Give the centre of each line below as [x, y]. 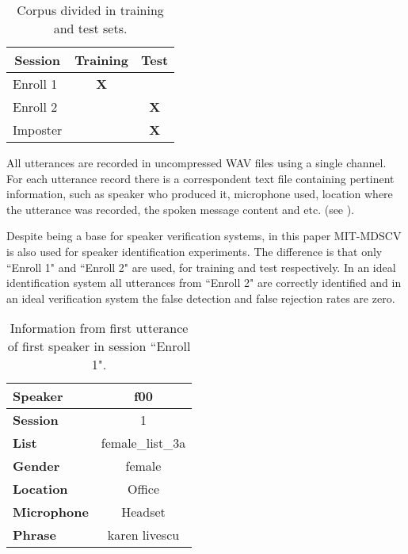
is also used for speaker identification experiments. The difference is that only [194, 251]
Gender [36, 466]
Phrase [35, 535]
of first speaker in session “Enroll [99, 346]
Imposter [38, 130]
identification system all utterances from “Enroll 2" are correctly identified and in [204, 283]
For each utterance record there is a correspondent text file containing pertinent [200, 178]
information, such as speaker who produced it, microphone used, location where [200, 194]
